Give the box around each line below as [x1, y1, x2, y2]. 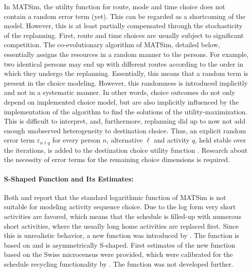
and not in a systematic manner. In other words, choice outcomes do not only [4, 87, 235, 97]
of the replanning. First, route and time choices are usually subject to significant [4, 30, 244, 40]
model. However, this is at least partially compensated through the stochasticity [4, 20, 243, 31]
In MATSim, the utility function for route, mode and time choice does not [4, 1, 225, 11]
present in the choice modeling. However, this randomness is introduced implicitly [4, 77, 248, 88]
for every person [52, 135, 101, 145]
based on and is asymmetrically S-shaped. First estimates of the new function [4, 239, 235, 250]
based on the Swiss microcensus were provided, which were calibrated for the [4, 249, 233, 259]
